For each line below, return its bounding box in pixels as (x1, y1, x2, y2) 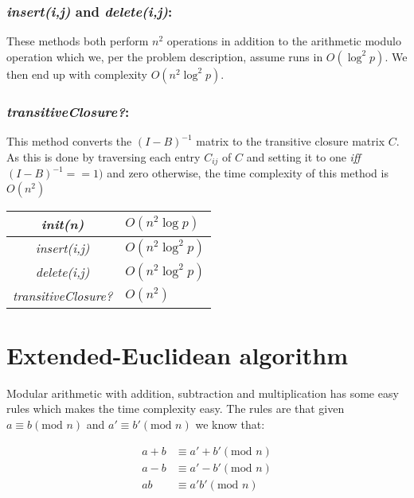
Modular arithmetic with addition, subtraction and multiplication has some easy (6, 384, 399, 401)
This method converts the (6, 133, 132, 150)
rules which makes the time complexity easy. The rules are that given (6, 400, 345, 417)
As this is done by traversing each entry (6, 148, 201, 165)
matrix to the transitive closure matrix (196, 133, 385, 150)
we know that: (195, 415, 265, 432)
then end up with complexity (6, 65, 147, 82)
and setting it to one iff (246, 148, 361, 165)
